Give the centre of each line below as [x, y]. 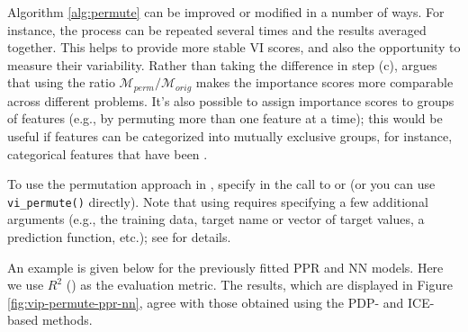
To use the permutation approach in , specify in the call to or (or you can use [221, 184]
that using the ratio [61, 82]
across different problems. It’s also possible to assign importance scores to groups [231, 100]
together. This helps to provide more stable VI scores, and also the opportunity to [234, 47]
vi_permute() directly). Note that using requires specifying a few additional [218, 201]
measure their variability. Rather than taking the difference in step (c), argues [222, 64]
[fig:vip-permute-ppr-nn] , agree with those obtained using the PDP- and [206, 302]
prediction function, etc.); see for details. [119, 237]
